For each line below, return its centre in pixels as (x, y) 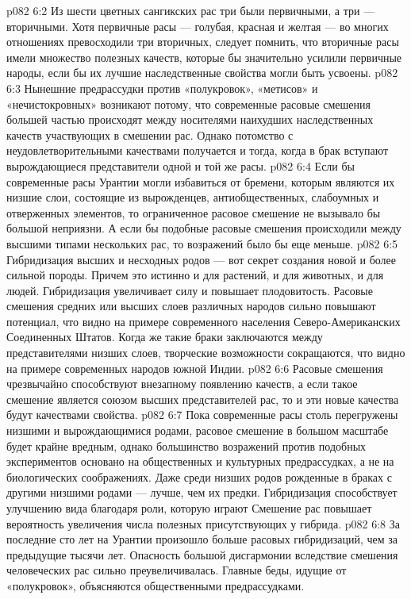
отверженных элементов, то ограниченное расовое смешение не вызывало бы (194, 212)
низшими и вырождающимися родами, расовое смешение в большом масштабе (198, 430)
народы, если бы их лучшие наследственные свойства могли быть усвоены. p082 (202, 73)
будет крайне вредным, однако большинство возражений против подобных (186, 445)
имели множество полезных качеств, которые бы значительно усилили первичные (204, 57)
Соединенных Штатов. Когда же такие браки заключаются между (165, 337)
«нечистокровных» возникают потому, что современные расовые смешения (188, 104)
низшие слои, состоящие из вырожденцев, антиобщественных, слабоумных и (193, 197)
